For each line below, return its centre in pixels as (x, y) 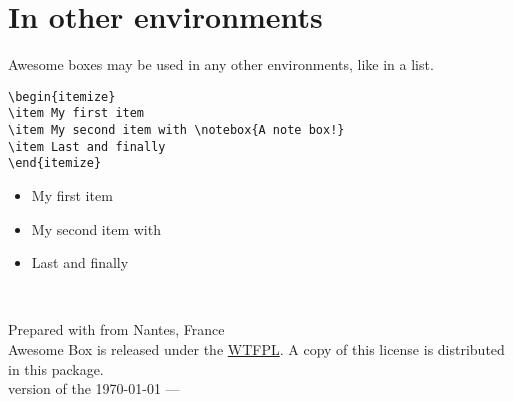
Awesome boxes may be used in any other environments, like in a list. (221, 64)
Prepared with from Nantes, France (116, 329)
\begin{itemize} (62, 96)
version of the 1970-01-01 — (94, 388)
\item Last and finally (87, 146)
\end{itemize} (55, 163)
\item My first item (76, 113)
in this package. (56, 368)
